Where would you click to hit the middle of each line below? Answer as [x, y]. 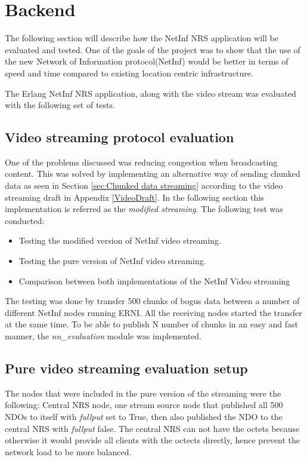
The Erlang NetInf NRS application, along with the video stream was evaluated [151, 93]
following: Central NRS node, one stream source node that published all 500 [144, 405]
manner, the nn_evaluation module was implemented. [103, 336]
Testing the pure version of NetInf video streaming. [112, 261]
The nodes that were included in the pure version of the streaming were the [143, 393]
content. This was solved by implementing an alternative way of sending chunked [153, 174]
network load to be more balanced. [68, 451]
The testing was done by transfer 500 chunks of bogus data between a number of [152, 301]
